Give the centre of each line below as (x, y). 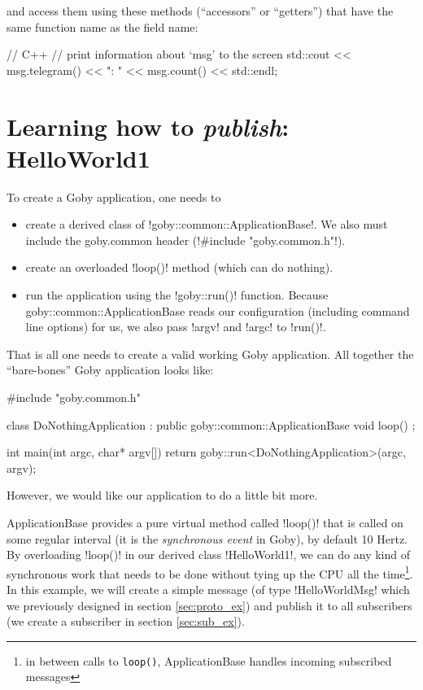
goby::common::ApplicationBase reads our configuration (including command (218, 310)
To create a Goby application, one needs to (114, 197)
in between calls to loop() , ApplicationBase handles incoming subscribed (209, 660)
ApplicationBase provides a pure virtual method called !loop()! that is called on (205, 522)
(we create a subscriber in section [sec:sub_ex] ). (126, 621)
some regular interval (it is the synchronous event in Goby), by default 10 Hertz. (207, 538)
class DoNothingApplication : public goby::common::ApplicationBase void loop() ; (211, 424)
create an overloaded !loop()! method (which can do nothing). (179, 267)
